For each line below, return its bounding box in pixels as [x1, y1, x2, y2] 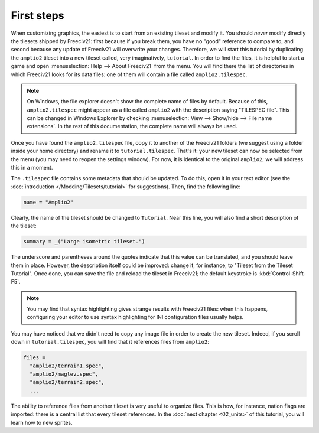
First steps [11, 9, 64, 22]
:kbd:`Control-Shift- [258, 269, 307, 277]
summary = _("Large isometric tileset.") [23, 238, 145, 245]
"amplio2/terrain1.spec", [30, 362, 105, 369]
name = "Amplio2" [23, 198, 74, 206]
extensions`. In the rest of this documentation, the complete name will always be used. [27, 123, 237, 130]
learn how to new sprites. [11, 419, 73, 426]
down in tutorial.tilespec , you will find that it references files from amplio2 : [11, 338, 209, 346]
